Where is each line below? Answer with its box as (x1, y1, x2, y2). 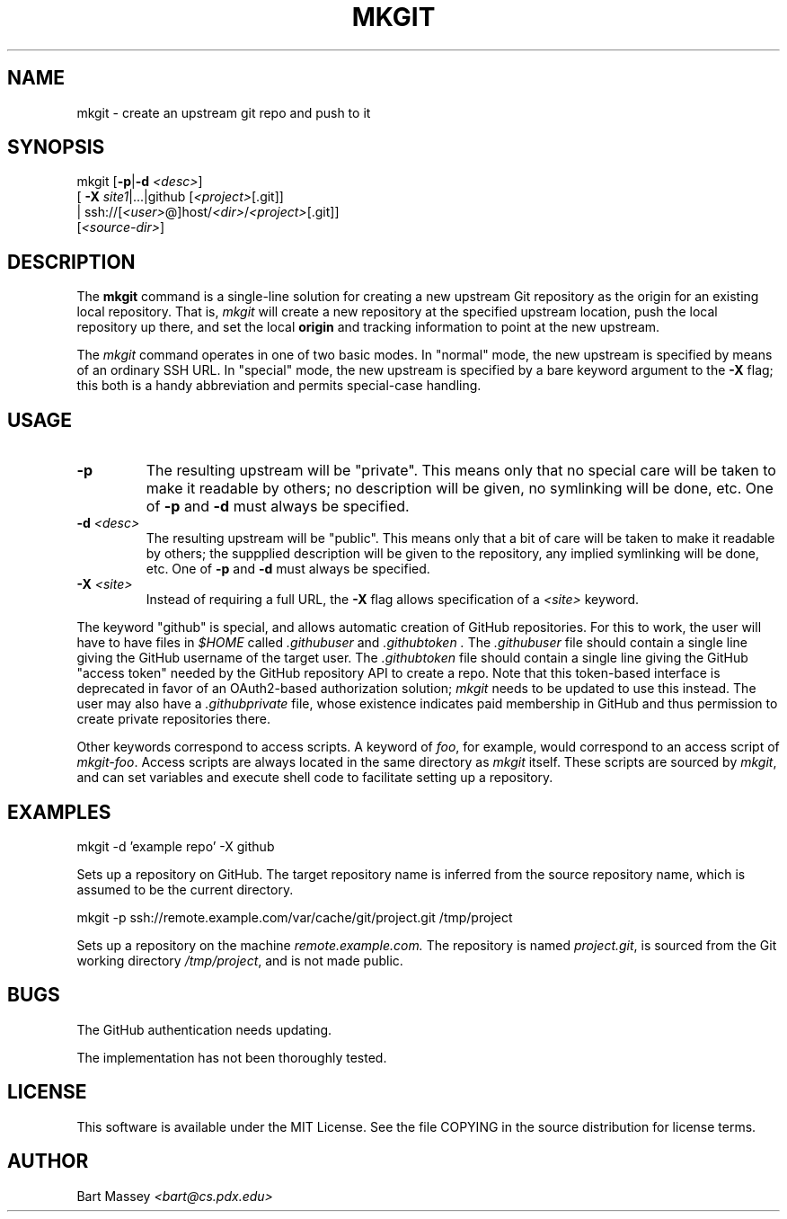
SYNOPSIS (7, 136, 105, 159)
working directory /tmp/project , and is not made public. (76, 952, 403, 968)
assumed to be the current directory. (76, 881, 294, 897)
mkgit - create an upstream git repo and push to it (76, 104, 371, 120)
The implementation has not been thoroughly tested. (76, 1049, 387, 1065)
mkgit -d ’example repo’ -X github (76, 838, 275, 854)
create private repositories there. (76, 711, 271, 727)
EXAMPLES (7, 800, 111, 823)
